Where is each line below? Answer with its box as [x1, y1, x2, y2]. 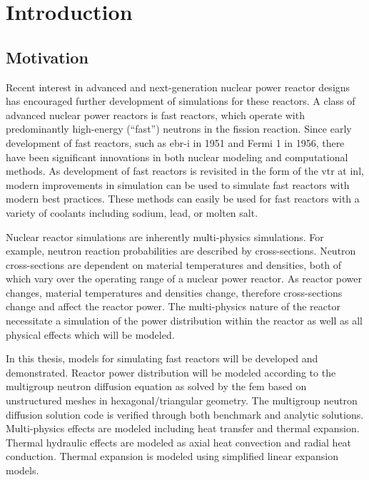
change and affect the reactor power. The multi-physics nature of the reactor [6, 299, 340, 314]
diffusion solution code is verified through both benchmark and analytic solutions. [6, 407, 364, 422]
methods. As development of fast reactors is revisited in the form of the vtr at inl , [6, 163, 364, 178]
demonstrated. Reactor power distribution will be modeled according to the [6, 364, 336, 379]
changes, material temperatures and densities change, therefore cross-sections [6, 285, 343, 300]
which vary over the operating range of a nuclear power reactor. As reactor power [6, 271, 363, 286]
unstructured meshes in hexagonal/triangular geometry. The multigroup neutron [6, 393, 358, 408]
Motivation [6, 46, 89, 68]
